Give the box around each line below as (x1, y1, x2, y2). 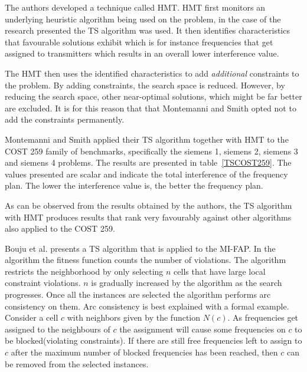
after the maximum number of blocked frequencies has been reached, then (11, 346, 278, 358)
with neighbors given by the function (67, 311, 201, 324)
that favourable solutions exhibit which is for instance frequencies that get (5, 35, 273, 48)
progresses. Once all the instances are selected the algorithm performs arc (5, 288, 271, 301)
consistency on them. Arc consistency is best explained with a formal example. (5, 299, 289, 312)
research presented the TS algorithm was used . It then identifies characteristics (5, 24, 290, 37)
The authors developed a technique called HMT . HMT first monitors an (5, 1, 265, 13)
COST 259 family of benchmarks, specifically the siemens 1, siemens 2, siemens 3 (5, 144, 298, 157)
